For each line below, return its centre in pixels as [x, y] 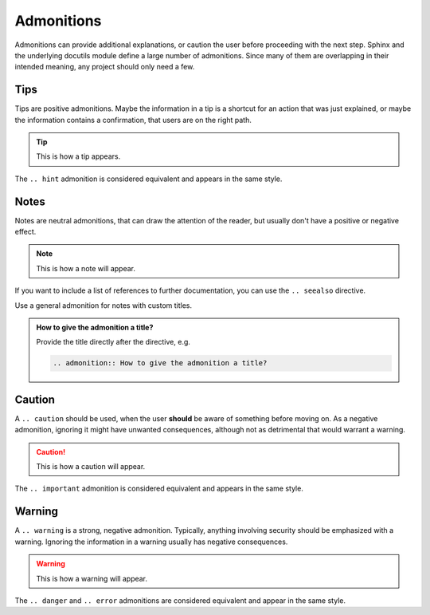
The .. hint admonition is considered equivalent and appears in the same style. [149, 179]
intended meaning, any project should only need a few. [105, 67]
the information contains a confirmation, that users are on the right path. [133, 120]
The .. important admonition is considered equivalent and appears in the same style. [159, 489]
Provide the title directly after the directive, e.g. [113, 342]
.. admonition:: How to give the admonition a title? [160, 363]
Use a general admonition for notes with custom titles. [104, 305]
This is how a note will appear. [86, 268]
